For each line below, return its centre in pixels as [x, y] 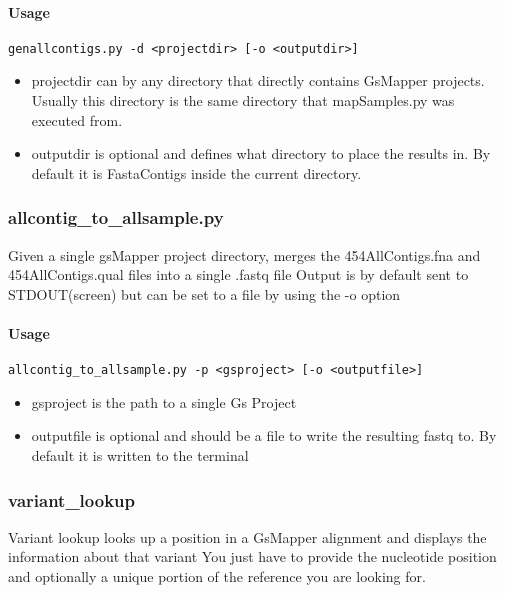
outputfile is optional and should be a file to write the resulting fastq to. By [264, 435]
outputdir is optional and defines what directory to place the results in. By [261, 153]
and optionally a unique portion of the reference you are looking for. [217, 576]
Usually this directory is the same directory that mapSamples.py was [243, 100]
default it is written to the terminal [140, 455]
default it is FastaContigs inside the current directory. [196, 172]
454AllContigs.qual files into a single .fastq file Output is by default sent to [238, 274]
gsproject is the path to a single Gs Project [164, 401]
